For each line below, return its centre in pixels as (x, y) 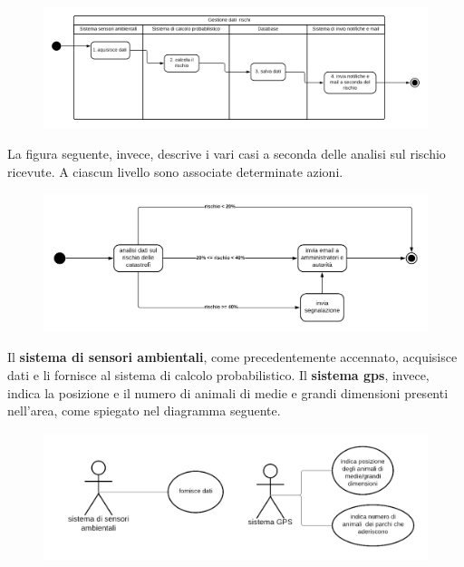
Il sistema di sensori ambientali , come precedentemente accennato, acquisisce (232, 357)
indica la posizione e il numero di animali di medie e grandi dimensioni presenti (228, 392)
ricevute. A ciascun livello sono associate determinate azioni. (175, 171)
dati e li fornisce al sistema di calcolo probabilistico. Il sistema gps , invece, (218, 375)
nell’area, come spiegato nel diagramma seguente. (144, 411)
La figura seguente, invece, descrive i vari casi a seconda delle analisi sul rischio (227, 153)
